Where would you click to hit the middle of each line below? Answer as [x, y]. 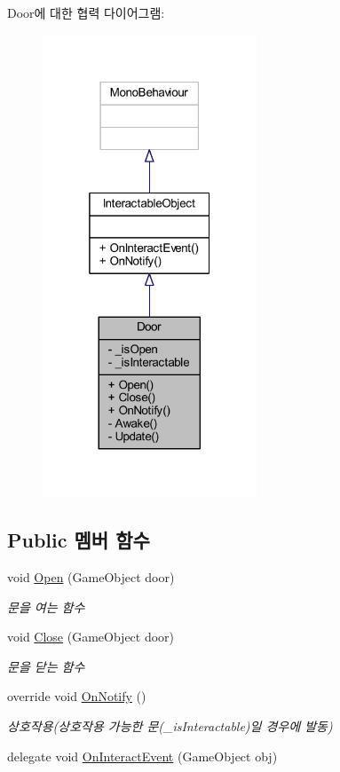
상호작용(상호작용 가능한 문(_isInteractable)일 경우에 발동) [170, 725]
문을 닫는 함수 [46, 666]
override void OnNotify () [77, 696]
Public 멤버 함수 [79, 540]
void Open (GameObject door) [91, 576]
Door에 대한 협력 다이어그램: [86, 12]
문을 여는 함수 [46, 607]
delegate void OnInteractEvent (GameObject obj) [142, 756]
